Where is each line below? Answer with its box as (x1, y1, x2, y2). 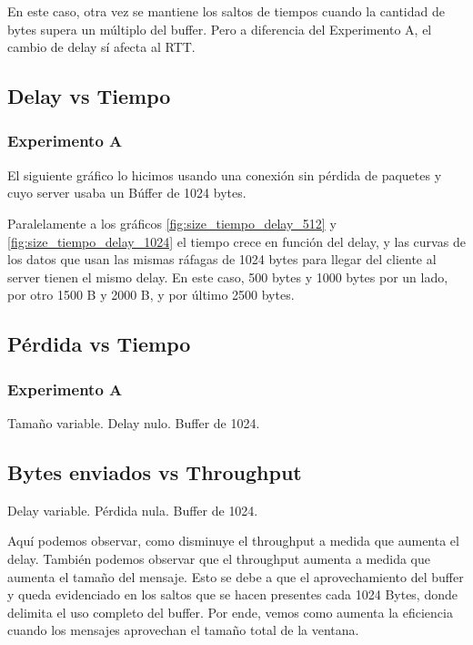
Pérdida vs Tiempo (7, 330, 191, 358)
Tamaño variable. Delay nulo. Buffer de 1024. (7, 413, 260, 432)
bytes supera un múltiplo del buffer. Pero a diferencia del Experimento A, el (7, 19, 432, 38)
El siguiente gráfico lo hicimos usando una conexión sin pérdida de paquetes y (7, 165, 442, 184)
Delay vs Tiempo (7, 82, 171, 110)
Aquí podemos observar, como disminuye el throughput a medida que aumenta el (7, 531, 459, 550)
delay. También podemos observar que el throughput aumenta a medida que (7, 548, 431, 568)
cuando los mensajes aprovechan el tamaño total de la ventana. (7, 620, 359, 640)
